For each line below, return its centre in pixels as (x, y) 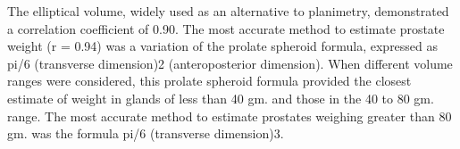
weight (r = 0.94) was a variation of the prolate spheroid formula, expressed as (223, 46)
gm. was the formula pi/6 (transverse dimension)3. (146, 133)
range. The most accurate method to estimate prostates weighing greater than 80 (230, 116)
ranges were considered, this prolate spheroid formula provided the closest (209, 81)
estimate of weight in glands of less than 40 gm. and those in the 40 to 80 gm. (221, 98)
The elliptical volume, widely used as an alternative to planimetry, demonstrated (228, 11)
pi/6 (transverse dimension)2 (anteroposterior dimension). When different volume (230, 63)
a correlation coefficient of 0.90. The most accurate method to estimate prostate (226, 28)
